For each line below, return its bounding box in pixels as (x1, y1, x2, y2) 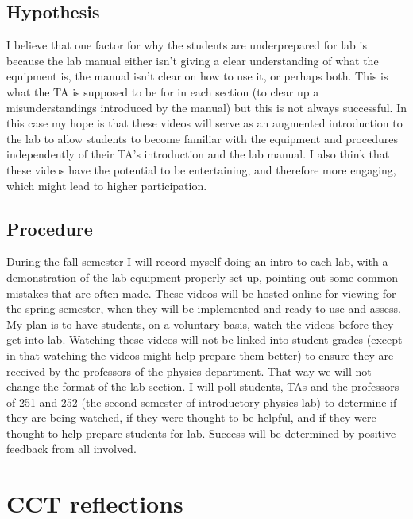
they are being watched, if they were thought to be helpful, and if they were (6, 409, 376, 426)
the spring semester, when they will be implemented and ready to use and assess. (6, 300, 401, 317)
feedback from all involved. (6, 440, 137, 457)
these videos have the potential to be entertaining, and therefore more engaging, (6, 161, 396, 178)
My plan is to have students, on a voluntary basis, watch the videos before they (6, 315, 394, 332)
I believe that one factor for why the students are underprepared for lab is (6, 37, 367, 53)
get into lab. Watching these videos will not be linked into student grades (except (6, 331, 403, 348)
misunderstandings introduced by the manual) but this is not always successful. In (6, 99, 407, 115)
